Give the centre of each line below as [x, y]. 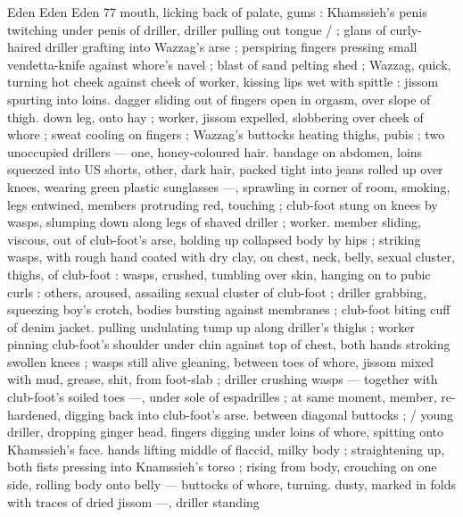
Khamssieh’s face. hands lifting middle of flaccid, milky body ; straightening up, [226, 449]
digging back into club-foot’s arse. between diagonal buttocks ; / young [259, 414]
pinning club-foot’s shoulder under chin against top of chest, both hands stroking [229, 344]
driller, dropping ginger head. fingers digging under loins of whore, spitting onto [226, 432]
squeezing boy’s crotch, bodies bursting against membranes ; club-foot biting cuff [229, 309]
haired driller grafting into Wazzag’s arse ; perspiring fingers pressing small [212, 47]
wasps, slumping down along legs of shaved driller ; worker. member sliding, [214, 222]
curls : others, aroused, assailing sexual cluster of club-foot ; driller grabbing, [217, 292]
